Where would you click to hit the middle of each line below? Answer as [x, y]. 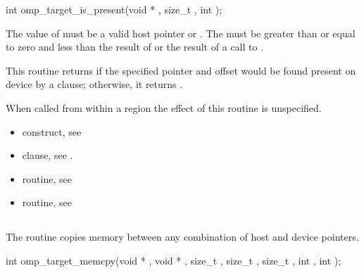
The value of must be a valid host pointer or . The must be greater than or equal [181, 33]
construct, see [52, 131]
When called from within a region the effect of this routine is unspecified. [164, 107]
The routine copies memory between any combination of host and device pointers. [182, 237]
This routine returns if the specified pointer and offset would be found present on [181, 70]
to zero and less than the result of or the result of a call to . [134, 47]
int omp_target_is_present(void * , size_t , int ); [114, 9]
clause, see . [48, 155]
